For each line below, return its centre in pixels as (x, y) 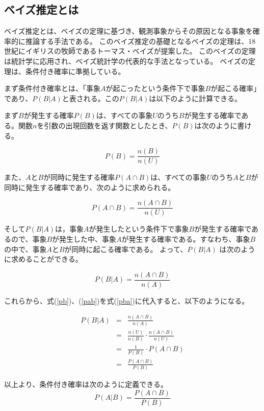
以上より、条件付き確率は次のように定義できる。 (86, 384)
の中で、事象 (25, 249)
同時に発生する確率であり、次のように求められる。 (90, 187)
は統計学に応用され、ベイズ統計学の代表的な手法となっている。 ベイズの (126, 61)
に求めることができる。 (43, 259)
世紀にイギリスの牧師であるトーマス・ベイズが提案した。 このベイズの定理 (130, 51)
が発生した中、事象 (84, 239)
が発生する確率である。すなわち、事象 (186, 239)
